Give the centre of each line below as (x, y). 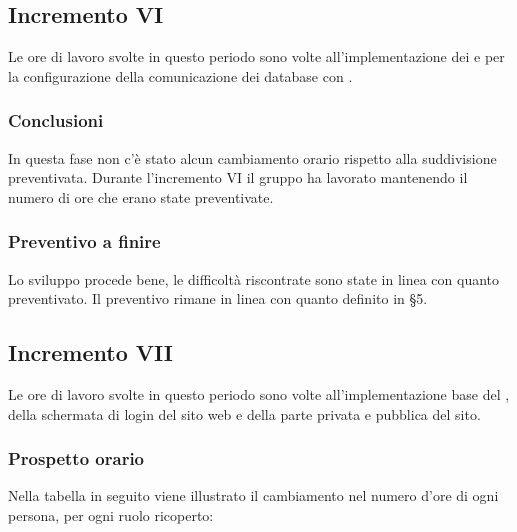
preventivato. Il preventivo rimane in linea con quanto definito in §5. (218, 298)
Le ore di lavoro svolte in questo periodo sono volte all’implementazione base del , (259, 394)
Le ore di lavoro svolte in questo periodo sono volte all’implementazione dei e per (256, 56)
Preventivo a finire (84, 241)
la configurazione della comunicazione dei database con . (180, 75)
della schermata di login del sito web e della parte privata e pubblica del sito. (244, 413)
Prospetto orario (76, 458)
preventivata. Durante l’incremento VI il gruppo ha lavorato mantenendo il (238, 177)
